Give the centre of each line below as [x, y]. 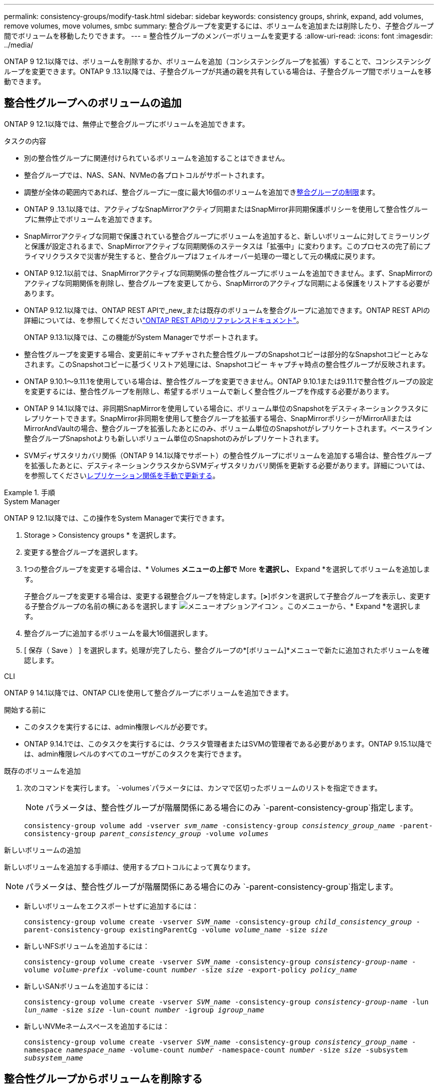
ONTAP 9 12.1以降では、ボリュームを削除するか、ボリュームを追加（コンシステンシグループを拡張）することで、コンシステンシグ [218, 61]
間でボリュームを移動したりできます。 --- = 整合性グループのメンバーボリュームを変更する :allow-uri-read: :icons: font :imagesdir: [218, 36]
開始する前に [25, 709]
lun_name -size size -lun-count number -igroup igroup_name [144, 1010]
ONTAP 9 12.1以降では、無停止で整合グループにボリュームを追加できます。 [127, 124]
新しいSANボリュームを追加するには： [87, 986]
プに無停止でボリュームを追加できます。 [90, 219]
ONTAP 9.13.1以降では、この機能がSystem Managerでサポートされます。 [143, 337]
